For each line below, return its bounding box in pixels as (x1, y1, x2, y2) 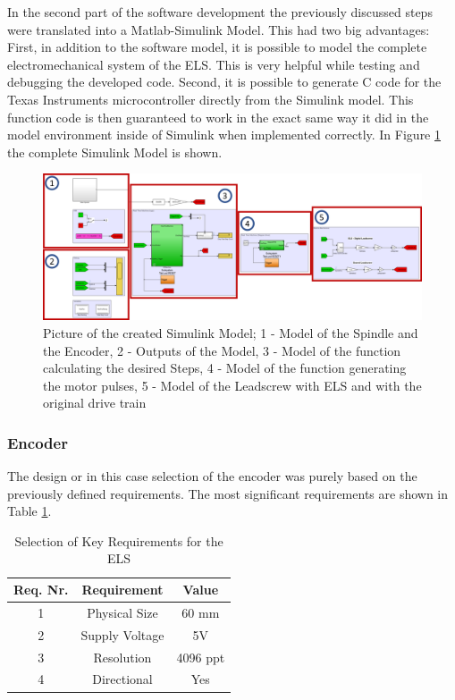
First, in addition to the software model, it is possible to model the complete (7, 38, 427, 56)
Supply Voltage (80, 625, 164, 644)
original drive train (43, 393, 147, 412)
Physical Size (87, 603, 158, 621)
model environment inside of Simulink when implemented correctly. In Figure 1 (7, 125, 442, 144)
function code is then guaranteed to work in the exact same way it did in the (7, 107, 429, 126)
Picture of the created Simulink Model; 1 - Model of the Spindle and (43, 323, 418, 342)
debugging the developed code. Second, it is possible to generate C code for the (7, 72, 442, 91)
